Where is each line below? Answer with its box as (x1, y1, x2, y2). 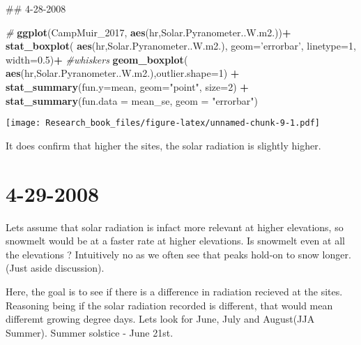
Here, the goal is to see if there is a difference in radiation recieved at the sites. (6, 284, 343, 298)
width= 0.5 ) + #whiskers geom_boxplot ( (6, 52, 188, 66)
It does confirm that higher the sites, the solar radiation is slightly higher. (6, 138, 321, 152)
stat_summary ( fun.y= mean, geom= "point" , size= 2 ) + (6, 79, 249, 94)
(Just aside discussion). (6, 260, 105, 275)
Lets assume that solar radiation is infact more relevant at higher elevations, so (6, 219, 344, 234)
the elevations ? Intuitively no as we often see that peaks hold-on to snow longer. (6, 247, 351, 261)
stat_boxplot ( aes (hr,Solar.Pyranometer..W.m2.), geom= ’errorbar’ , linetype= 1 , (6, 38, 356, 53)
